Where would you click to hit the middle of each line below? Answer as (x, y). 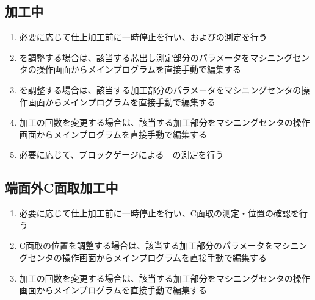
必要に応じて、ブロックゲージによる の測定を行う (121, 155)
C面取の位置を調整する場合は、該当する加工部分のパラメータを (146, 245)
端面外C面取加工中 (62, 187)
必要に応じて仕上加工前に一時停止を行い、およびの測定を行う (143, 37)
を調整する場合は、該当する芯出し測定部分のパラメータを (135, 57)
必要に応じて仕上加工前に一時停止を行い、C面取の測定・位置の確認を (159, 213)
